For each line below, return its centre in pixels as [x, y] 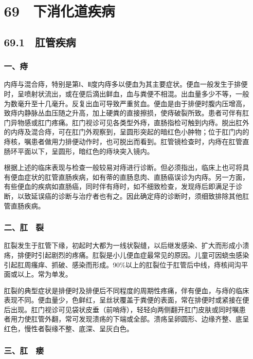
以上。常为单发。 [45, 274]
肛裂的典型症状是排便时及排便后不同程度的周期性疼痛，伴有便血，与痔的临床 [126, 290]
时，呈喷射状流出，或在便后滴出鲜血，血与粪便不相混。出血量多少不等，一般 [126, 93]
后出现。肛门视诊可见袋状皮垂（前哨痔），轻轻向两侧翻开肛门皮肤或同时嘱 [121, 309]
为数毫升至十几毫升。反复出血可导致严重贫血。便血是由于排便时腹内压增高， [126, 103]
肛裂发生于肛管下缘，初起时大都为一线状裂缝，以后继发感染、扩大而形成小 [123, 245]
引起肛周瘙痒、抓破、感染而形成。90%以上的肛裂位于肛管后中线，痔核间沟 [123, 264]
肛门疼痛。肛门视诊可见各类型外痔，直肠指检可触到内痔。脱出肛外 [143, 122]
